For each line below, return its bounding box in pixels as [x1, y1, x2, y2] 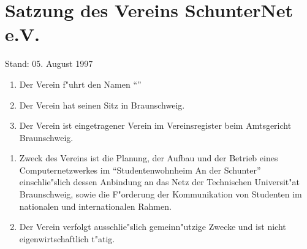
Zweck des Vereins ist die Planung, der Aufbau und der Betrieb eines [19, 151, 278, 164]
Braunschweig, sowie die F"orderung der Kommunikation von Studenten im [19, 188, 302, 201]
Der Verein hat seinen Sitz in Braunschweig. [19, 98, 185, 111]
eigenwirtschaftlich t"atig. [19, 232, 115, 245]
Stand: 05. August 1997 [5, 57, 93, 70]
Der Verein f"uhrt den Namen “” [19, 77, 142, 90]
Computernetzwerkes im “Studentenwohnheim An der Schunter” [19, 163, 261, 176]
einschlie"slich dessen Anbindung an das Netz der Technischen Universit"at [19, 175, 300, 188]
